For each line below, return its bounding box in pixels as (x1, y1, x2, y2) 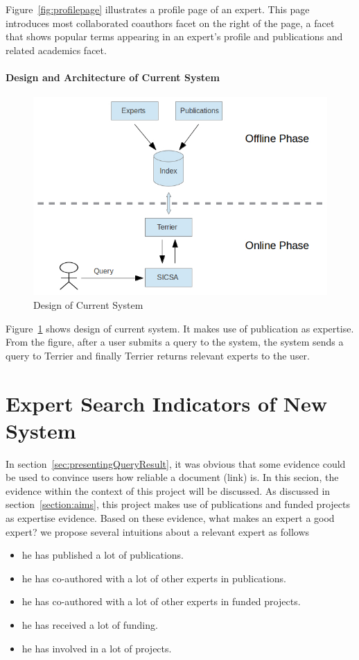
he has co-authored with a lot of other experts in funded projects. (21, 594, 301, 609)
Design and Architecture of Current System (6, 69, 220, 84)
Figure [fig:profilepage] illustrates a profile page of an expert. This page (6, 2, 310, 16)
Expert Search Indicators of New (6, 389, 327, 417)
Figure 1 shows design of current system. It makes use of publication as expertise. (6, 321, 354, 335)
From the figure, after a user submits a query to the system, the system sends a (6, 335, 344, 349)
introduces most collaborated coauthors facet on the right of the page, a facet (6, 15, 335, 30)
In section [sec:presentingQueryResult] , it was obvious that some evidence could (6, 456, 346, 471)
